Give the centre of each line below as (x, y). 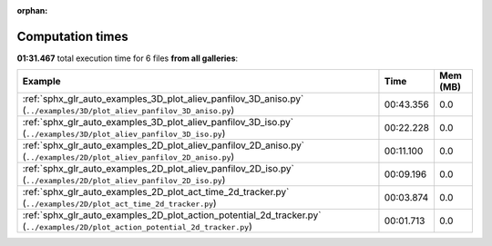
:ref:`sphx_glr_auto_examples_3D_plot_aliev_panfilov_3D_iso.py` (158, 123)
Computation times (72, 36)
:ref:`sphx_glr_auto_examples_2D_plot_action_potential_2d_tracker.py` (172, 215)
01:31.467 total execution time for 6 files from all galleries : (128, 58)
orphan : (32, 10)
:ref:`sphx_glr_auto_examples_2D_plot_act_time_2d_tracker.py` (156, 192)
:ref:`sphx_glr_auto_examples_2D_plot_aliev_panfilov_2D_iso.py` (159, 169)
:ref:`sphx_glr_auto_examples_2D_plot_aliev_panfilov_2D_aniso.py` (164, 145)
